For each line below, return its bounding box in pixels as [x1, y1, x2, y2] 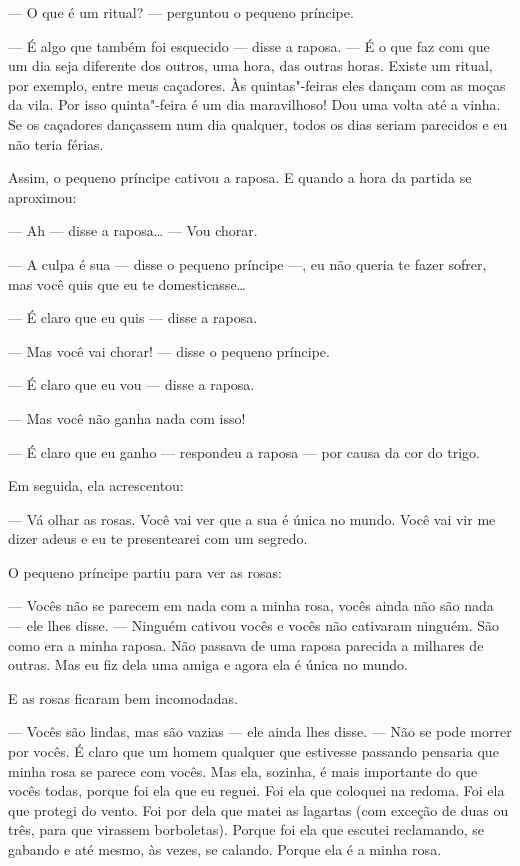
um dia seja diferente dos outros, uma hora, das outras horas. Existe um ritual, [8, 55, 493, 76]
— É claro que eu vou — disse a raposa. [8, 374, 255, 395]
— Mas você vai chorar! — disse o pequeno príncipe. [8, 340, 330, 361]
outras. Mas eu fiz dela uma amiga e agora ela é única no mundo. [8, 654, 408, 675]
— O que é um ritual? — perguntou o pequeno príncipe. [8, 2, 354, 22]
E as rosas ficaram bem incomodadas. [8, 687, 239, 708]
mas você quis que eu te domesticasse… [8, 273, 246, 294]
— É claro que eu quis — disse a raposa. [8, 307, 258, 328]
